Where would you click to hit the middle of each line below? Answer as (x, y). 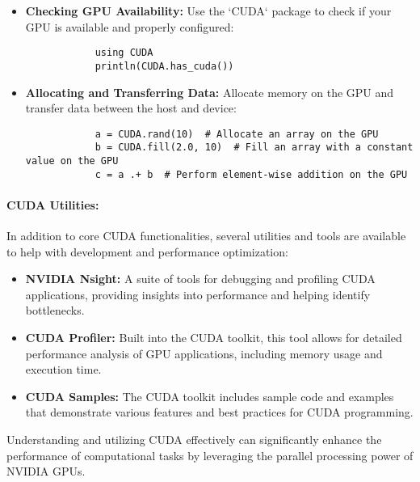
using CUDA (124, 53)
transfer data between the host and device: (131, 108)
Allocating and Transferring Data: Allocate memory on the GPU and (210, 92)
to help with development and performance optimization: (147, 251)
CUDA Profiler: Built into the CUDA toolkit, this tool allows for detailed (214, 338)
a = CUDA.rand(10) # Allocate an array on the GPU (237, 134)
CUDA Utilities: (53, 204)
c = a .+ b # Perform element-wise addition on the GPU (251, 174)
